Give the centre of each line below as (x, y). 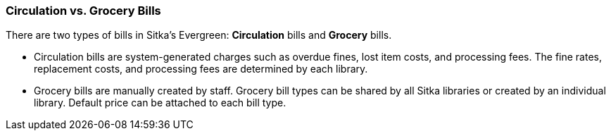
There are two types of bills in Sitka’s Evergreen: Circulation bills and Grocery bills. (199, 35)
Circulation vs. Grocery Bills (83, 11)
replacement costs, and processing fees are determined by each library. (201, 69)
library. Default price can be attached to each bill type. (160, 103)
